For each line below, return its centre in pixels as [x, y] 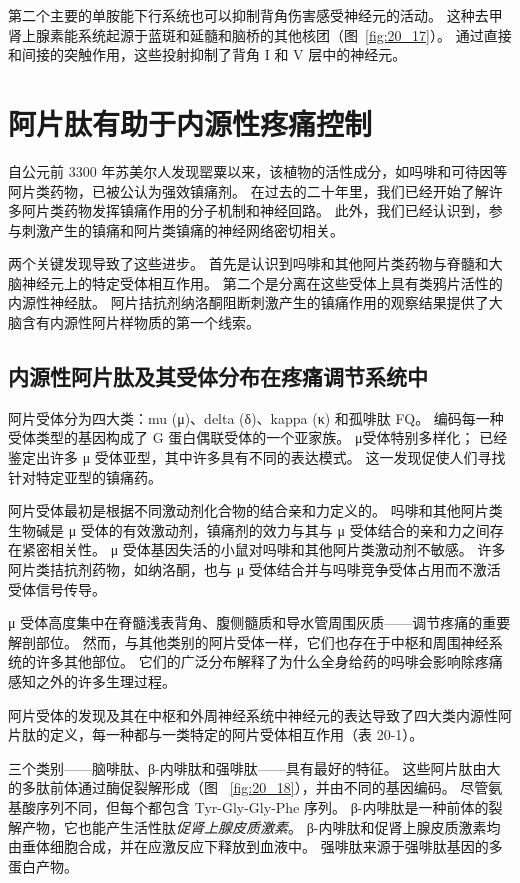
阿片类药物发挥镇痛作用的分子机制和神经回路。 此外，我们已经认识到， [255, 210]
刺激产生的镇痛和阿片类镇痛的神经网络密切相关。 [182, 229]
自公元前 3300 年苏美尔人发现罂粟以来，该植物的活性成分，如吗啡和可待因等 [258, 170]
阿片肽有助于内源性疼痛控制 [190, 122]
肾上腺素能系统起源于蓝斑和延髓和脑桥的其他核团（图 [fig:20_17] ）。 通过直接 [260, 34]
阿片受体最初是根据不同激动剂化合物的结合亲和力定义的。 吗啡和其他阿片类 [255, 510]
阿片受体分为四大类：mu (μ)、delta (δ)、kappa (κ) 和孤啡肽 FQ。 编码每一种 [256, 417]
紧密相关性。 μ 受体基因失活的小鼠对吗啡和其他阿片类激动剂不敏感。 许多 [263, 549]
